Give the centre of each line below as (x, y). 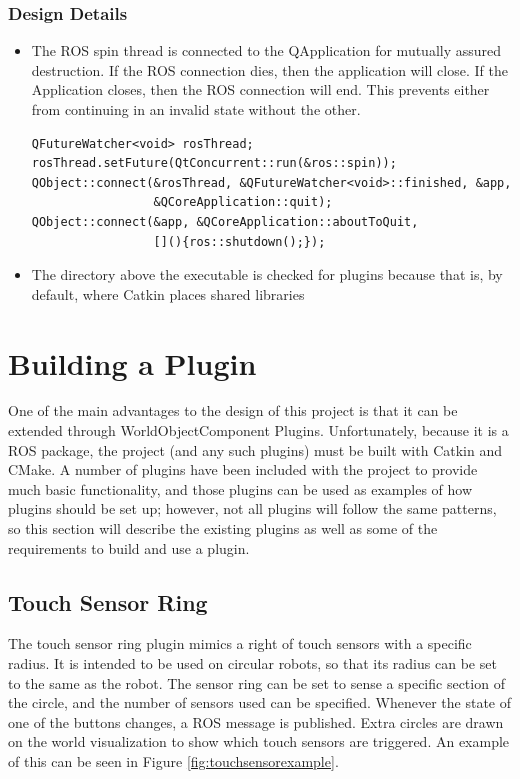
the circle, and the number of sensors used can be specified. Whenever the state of (260, 702)
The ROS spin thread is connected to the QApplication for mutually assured (266, 50)
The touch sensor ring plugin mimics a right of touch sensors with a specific (240, 643)
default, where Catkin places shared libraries (168, 293)
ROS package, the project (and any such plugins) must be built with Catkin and (255, 449)
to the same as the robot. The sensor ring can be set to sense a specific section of (256, 682)
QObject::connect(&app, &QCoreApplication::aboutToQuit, (225, 221)
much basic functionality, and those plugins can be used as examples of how (240, 488)
